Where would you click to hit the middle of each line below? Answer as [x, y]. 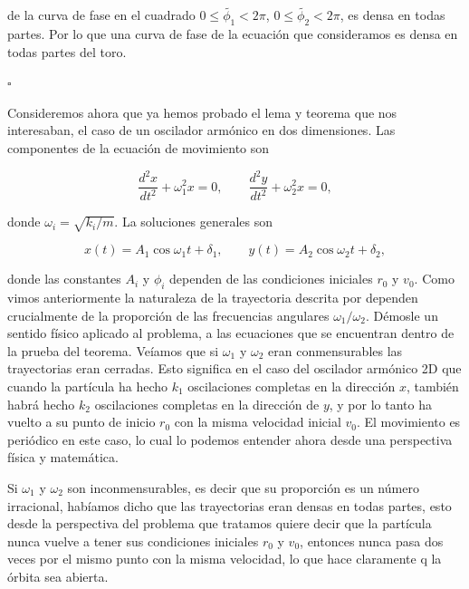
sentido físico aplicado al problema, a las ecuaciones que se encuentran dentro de [231, 333]
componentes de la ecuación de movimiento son [139, 147]
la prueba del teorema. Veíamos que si [113, 350]
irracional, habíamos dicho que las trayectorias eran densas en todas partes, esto [230, 505]
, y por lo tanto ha [380, 404]
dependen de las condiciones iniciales [271, 279]
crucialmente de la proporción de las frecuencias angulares [168, 315]
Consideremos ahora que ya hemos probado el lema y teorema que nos [202, 112]
